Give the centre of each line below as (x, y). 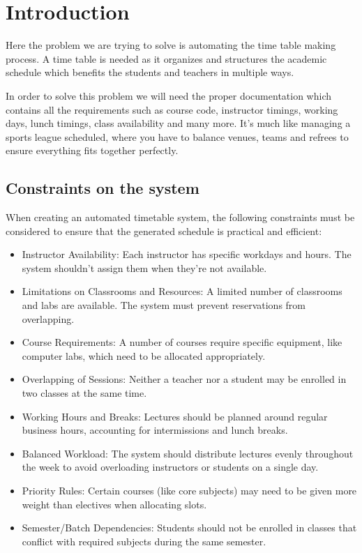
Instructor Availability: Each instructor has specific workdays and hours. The (187, 254)
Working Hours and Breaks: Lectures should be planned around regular (175, 416)
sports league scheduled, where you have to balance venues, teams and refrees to (177, 136)
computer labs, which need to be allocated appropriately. (144, 355)
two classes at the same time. (84, 393)
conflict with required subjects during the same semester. (144, 541)
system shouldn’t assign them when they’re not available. (144, 267)
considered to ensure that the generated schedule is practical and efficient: (164, 230)
